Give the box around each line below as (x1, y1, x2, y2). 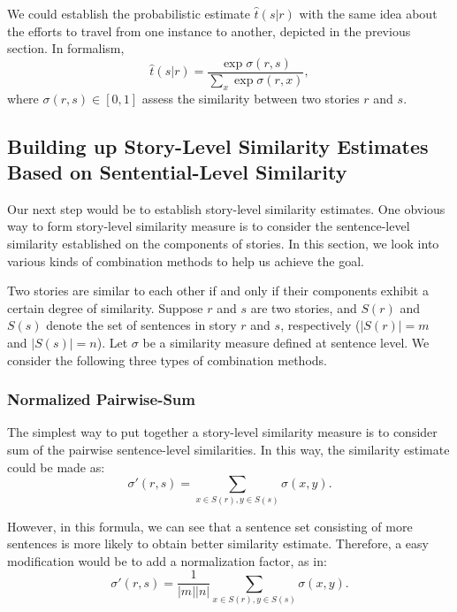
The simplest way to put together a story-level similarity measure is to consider (7, 423, 438, 441)
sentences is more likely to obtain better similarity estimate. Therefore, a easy (7, 534, 429, 553)
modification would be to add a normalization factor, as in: (7, 551, 327, 570)
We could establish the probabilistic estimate (7, 4, 250, 22)
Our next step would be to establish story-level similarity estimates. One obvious (7, 199, 446, 218)
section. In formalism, (7, 39, 125, 57)
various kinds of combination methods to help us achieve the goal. (7, 251, 365, 270)
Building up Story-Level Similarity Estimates (7, 132, 429, 159)
